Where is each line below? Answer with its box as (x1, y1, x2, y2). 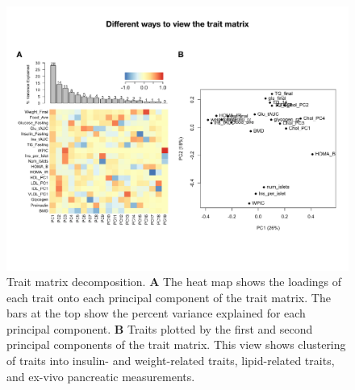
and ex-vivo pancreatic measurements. (6, 367, 195, 384)
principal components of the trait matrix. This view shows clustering (6, 336, 346, 353)
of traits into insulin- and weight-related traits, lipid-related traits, (6, 352, 335, 369)
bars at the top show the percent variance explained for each (6, 305, 306, 322)
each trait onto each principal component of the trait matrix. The (6, 288, 331, 305)
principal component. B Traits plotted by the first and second (6, 320, 313, 337)
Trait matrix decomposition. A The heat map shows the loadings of (6, 273, 342, 290)
